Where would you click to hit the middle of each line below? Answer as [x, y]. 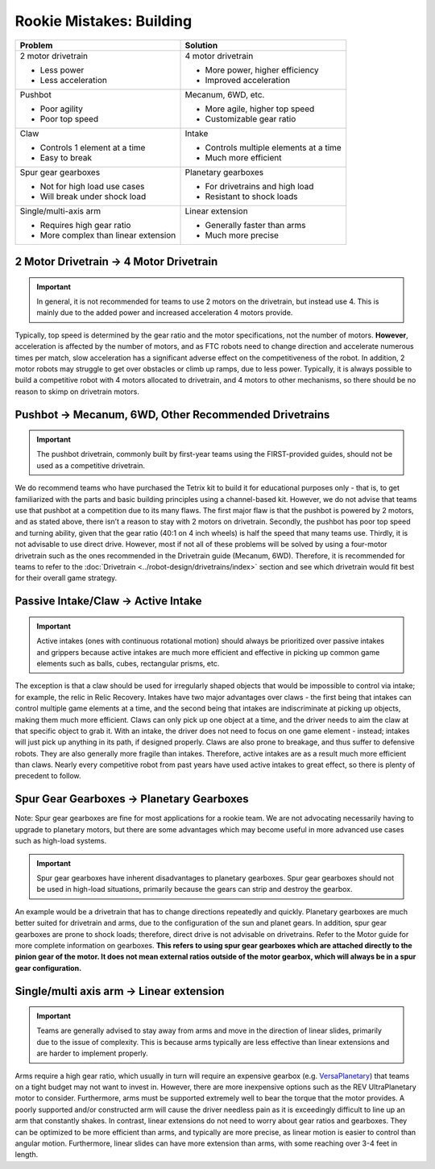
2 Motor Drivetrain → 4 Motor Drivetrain [116, 261]
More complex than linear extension [108, 235]
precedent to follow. [48, 776]
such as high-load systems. [61, 841]
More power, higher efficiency [262, 70]
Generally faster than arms [255, 225]
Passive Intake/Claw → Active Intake [108, 601]
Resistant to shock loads [251, 196]
